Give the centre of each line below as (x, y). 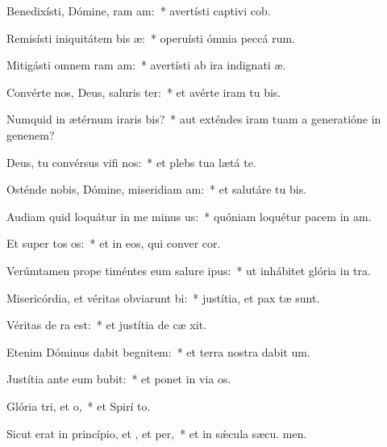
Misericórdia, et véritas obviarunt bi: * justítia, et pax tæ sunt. (163, 297)
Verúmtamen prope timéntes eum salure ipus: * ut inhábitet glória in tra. (189, 270)
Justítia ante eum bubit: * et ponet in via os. (119, 379)
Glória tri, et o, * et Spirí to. (79, 405)
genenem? (31, 134)
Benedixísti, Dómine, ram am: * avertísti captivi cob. (139, 10)
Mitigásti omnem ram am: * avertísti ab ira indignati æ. (146, 65)
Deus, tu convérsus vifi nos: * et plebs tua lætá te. (131, 162)
